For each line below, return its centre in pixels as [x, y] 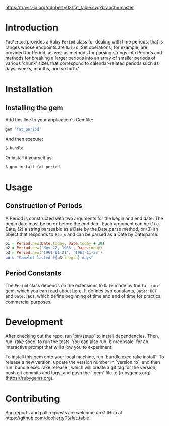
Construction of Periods [44, 206]
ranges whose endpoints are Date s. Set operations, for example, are [76, 47]
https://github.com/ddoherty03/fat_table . [48, 418]
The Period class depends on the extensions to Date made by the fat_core [82, 285]
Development [34, 322]
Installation [29, 89]
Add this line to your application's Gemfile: [49, 120]
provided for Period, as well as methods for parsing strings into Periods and [84, 52]
